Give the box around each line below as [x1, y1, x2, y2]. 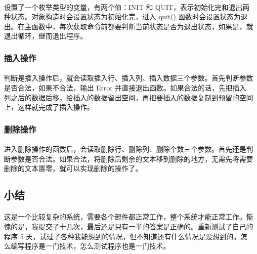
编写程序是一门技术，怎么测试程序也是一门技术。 [10, 241, 170, 251]
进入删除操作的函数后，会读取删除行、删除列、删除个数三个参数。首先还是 [4, 144, 246, 154]
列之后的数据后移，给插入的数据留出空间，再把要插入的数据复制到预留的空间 [4, 92, 253, 102]
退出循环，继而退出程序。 [4, 31, 87, 41]
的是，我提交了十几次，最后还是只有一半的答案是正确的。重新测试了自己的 [10, 221, 253, 231]
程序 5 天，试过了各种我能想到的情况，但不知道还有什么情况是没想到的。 [4, 231, 241, 241]
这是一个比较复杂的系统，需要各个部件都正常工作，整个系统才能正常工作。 [4, 212, 246, 222]
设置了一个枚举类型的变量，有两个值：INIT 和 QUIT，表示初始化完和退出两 [4, 1, 250, 12]
